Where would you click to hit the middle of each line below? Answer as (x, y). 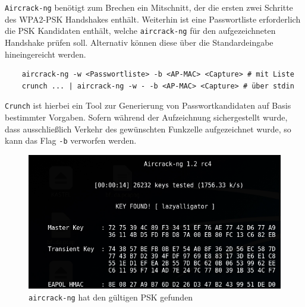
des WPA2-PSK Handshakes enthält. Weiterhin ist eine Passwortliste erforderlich (153, 19)
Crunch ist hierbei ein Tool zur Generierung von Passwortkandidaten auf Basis (148, 105)
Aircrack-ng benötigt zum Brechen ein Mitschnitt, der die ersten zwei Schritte (149, 7)
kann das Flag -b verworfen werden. (71, 140)
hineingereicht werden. (45, 54)
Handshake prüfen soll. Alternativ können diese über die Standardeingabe (139, 42)
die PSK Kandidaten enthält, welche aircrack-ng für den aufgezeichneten (140, 31)
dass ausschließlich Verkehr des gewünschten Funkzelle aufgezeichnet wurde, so (148, 129)
